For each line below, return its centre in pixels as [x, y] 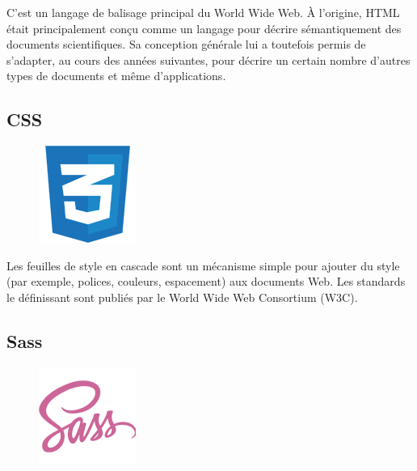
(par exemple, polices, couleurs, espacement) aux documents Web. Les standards [206, 281]
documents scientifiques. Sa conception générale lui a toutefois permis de [186, 44]
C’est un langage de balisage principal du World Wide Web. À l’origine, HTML [203, 12]
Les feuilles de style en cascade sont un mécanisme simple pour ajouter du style [203, 265]
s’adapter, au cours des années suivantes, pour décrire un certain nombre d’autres [208, 59]
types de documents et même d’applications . [116, 76]
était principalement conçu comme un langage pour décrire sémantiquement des [204, 28]
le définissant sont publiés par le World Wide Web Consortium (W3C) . [182, 297]
